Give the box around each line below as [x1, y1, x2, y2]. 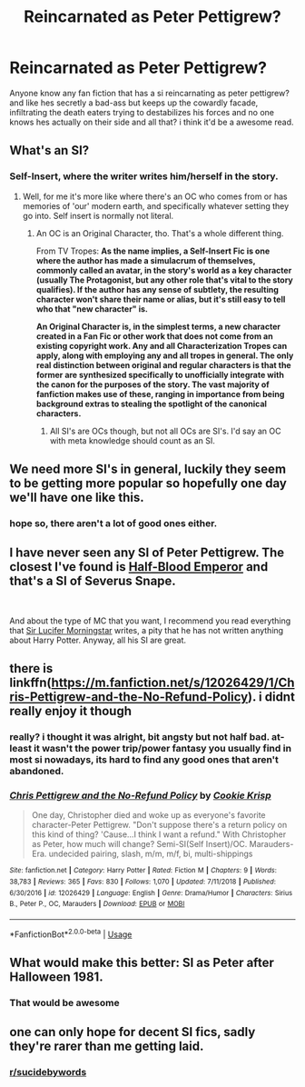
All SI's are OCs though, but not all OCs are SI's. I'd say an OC [49, 425, 281, 436]
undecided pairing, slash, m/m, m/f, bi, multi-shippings [48, 848, 253, 860]
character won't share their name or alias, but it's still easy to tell [35, 294, 286, 304]
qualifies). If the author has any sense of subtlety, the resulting [35, 284, 280, 294]
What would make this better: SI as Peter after [9, 955, 274, 971]
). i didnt [248, 689, 295, 705]
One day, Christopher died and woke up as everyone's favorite [31, 810, 266, 821]
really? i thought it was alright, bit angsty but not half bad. [9, 731, 270, 743]
